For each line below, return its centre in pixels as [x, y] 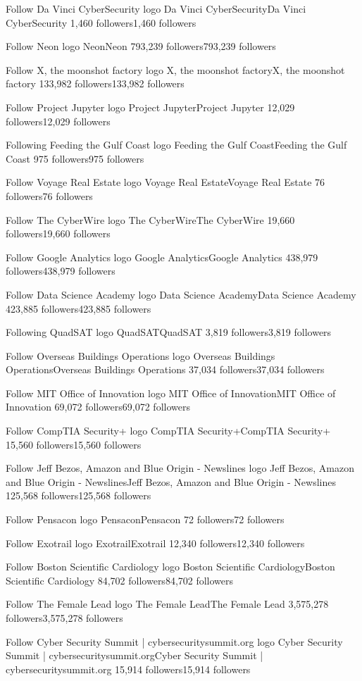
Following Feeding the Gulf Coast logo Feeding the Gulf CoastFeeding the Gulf [176, 145]
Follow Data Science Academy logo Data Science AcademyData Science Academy [181, 294]
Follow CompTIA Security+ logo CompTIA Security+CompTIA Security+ [168, 431]
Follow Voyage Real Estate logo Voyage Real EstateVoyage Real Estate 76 [166, 182]
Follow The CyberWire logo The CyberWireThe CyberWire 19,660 [150, 219]
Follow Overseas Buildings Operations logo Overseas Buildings [141, 355]
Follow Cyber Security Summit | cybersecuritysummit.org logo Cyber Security [174, 641]
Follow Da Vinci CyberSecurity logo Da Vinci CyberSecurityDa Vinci [156, 8]
